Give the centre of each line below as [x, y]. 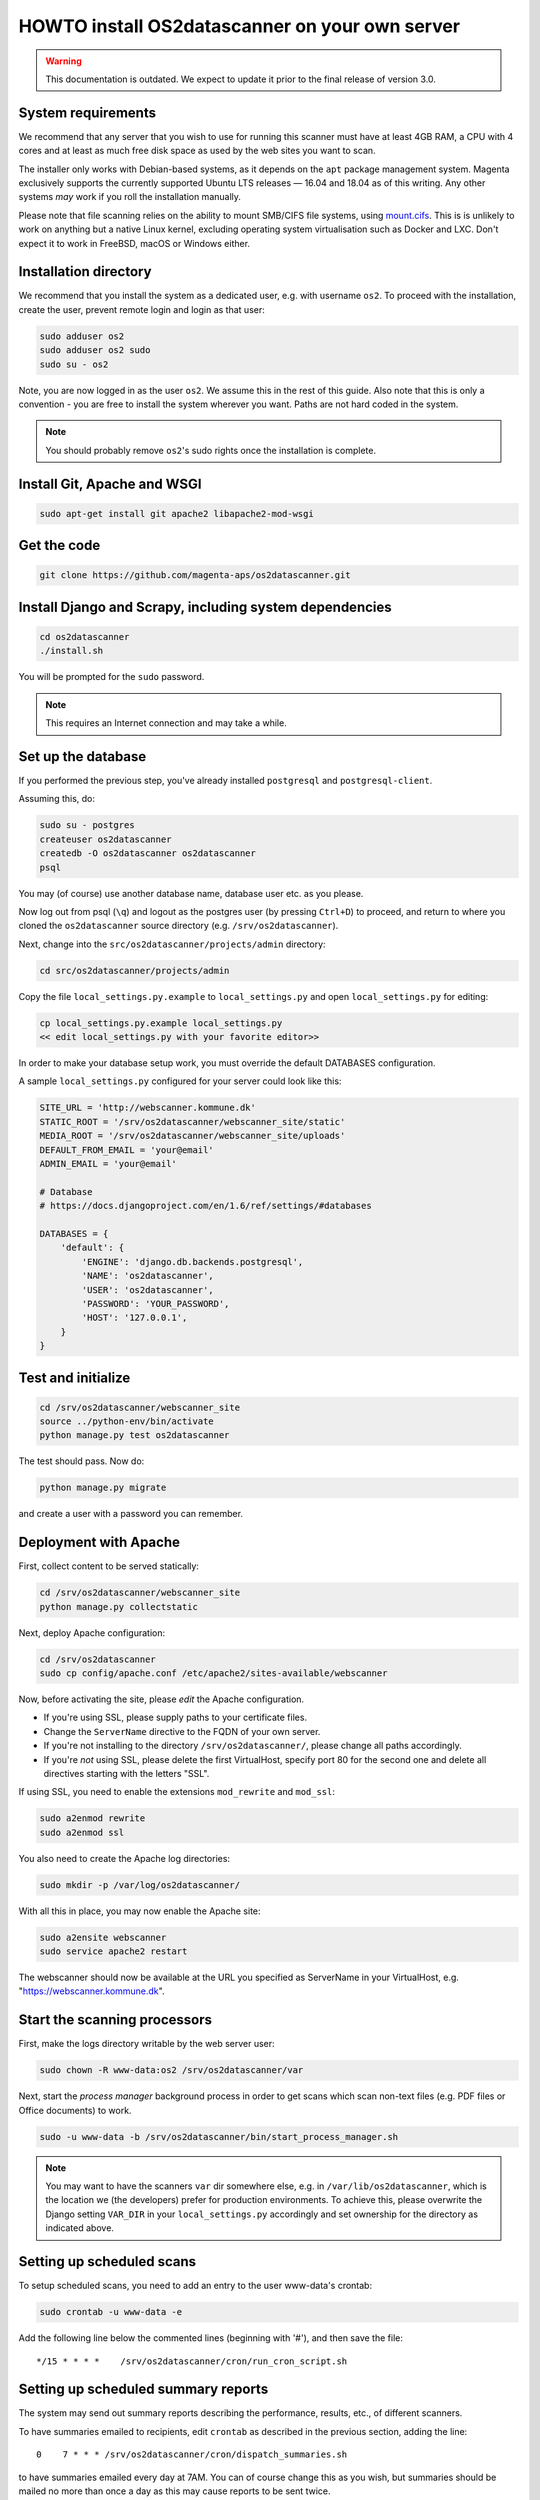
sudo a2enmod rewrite [92, 1818]
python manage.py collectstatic [119, 1606]
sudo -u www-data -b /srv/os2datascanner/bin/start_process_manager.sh [219, 2136]
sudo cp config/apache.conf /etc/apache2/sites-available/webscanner [213, 1673]
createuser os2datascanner [105, 839]
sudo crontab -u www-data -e [111, 2312]
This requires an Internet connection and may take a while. [166, 723]
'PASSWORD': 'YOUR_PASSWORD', [155, 1303]
